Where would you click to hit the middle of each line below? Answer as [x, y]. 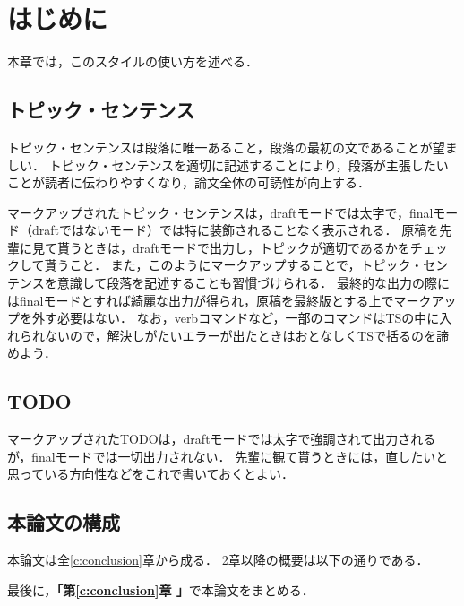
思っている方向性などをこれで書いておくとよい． [151, 474]
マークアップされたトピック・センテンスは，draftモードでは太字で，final [220, 212]
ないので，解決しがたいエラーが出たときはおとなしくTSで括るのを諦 [246, 335]
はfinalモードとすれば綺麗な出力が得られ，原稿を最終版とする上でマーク [219, 300]
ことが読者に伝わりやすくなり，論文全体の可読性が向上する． [189, 182]
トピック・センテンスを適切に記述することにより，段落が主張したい [249, 164]
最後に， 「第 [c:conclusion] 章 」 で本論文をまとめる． [161, 589]
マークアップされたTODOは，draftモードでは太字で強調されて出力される [222, 439]
